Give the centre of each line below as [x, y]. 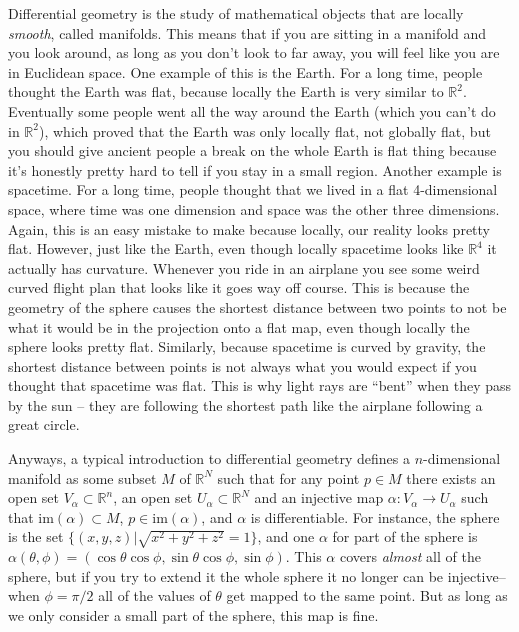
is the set [36, 536]
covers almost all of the [410, 556]
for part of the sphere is [405, 536]
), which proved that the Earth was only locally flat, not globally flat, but [264, 130]
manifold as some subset [82, 477]
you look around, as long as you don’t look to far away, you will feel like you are [254, 52]
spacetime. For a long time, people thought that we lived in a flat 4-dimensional [253, 189]
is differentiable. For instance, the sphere [375, 516]
